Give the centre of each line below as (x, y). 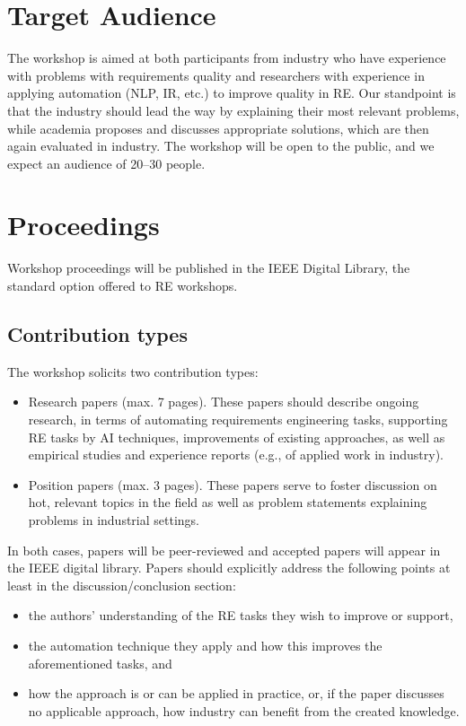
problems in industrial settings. (114, 519)
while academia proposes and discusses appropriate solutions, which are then (218, 128)
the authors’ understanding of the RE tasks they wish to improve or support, (241, 615)
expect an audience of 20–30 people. (106, 163)
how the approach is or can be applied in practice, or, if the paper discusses (236, 693)
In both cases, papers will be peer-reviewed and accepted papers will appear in (224, 550)
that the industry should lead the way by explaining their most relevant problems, (233, 110)
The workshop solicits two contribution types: (133, 371)
